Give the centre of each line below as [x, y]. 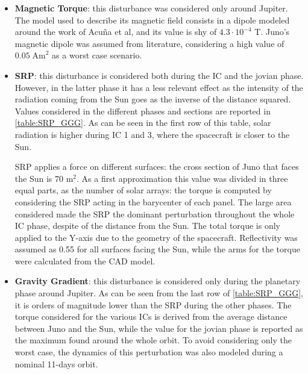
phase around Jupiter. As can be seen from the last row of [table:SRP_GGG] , [159, 293]
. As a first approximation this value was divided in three [182, 178]
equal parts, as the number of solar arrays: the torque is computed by [143, 190]
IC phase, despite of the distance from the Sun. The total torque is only [148, 226]
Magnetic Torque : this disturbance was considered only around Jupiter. [151, 8]
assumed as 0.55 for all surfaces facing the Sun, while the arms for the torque [157, 249]
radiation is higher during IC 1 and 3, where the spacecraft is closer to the [152, 134]
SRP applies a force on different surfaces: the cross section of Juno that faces [157, 167]
